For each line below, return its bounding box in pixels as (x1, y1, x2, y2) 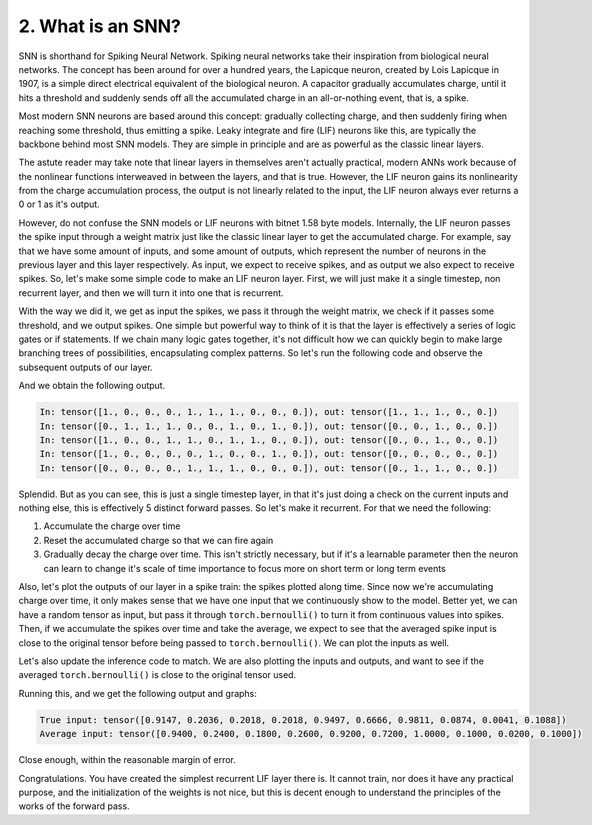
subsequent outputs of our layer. (18, 361, 154, 373)
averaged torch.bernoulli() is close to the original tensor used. (18, 669, 297, 681)
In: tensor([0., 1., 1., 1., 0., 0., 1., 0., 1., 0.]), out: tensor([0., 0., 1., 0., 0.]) (39, 420, 499, 432)
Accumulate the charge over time (43, 520, 181, 532)
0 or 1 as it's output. (18, 198, 100, 210)
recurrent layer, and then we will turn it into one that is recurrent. (18, 286, 284, 299)
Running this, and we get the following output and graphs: (18, 687, 257, 699)
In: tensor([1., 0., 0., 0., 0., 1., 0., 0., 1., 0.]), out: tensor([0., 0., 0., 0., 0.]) (39, 448, 499, 460)
